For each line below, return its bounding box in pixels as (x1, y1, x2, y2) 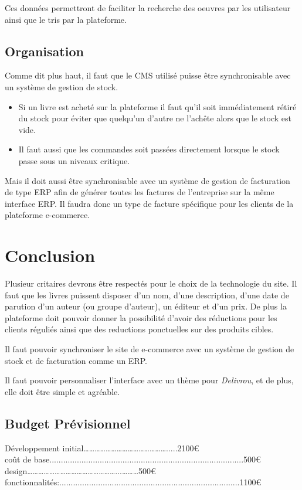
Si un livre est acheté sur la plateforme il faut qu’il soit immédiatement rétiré (18, 100, 297, 113)
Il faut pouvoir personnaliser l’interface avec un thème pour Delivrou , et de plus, (5, 374, 294, 386)
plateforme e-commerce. (5, 209, 90, 221)
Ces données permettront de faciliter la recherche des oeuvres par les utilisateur (5, 2, 291, 13)
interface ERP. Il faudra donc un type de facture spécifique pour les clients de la (5, 197, 294, 209)
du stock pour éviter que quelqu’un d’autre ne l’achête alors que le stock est (18, 112, 291, 124)
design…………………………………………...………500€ (5, 464, 156, 477)
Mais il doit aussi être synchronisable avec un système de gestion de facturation (5, 174, 290, 186)
